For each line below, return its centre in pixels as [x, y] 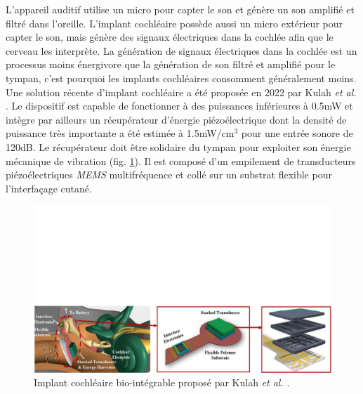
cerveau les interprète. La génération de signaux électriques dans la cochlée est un [181, 50]
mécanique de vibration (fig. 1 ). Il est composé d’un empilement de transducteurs [181, 160]
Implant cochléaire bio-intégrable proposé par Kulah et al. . [162, 382]
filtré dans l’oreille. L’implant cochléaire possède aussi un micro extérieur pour [174, 23]
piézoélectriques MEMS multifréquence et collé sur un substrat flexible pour [169, 175]
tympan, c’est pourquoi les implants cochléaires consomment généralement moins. [181, 78]
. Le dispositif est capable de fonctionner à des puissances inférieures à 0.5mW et [179, 106]
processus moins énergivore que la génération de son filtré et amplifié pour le [171, 64]
